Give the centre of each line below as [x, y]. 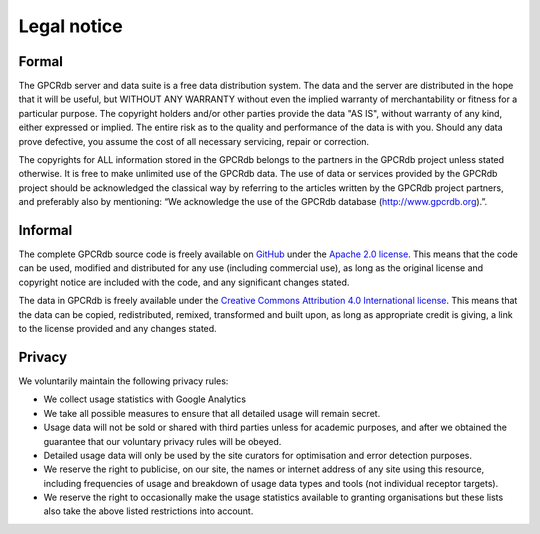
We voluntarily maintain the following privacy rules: [123, 381]
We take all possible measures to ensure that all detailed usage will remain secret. [212, 413]
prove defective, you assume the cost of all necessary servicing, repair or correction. [194, 141]
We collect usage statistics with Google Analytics [145, 399]
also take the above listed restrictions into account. [148, 511]
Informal [45, 230]
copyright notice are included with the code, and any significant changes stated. [184, 282]
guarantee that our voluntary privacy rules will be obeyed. [162, 441]
